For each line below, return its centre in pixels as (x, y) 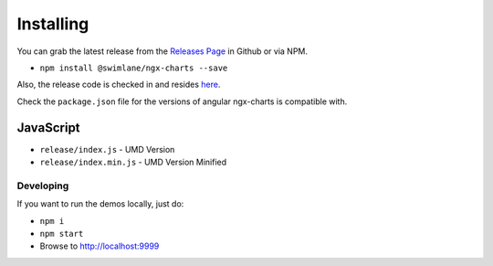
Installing (53, 24)
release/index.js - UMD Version (107, 149)
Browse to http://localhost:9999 (100, 246)
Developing (43, 186)
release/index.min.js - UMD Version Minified (133, 162)
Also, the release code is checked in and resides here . (119, 85)
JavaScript (49, 128)
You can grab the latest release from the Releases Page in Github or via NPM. (163, 51)
